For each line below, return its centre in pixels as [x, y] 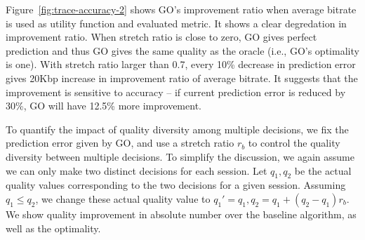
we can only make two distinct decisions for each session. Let [137, 170]
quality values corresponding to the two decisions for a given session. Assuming [176, 185]
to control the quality [294, 143]
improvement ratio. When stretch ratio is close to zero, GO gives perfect [161, 37]
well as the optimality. [53, 228]
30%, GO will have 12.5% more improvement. [104, 106]
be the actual [323, 170]
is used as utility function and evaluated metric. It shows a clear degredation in [176, 23]
